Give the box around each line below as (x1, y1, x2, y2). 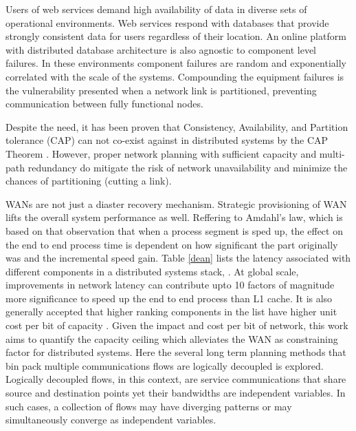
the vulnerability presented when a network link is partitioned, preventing (5, 83, 317, 97)
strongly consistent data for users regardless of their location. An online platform (5, 29, 346, 43)
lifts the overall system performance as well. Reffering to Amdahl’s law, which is (5, 210, 343, 224)
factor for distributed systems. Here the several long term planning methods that (5, 345, 346, 359)
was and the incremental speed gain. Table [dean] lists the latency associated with (5, 251, 351, 265)
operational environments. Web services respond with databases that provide (5, 15, 329, 30)
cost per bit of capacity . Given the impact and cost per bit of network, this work (5, 318, 348, 333)
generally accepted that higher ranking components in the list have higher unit (5, 304, 337, 319)
